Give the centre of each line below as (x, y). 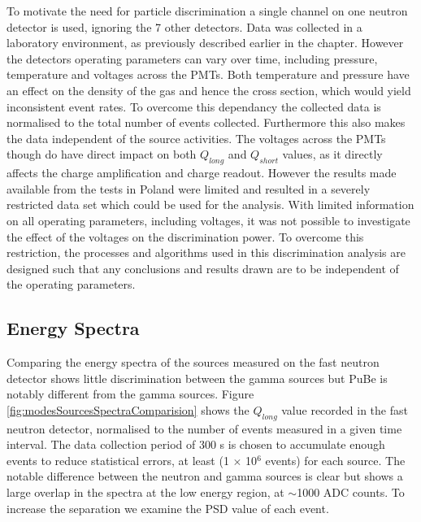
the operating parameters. (71, 284)
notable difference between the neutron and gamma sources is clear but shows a (205, 476)
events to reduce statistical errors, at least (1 (118, 460)
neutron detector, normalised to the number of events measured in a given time (204, 428)
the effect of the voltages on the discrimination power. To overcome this (185, 236)
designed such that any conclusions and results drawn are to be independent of (203, 268)
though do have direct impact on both (102, 154)
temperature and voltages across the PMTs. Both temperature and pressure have (208, 74)
